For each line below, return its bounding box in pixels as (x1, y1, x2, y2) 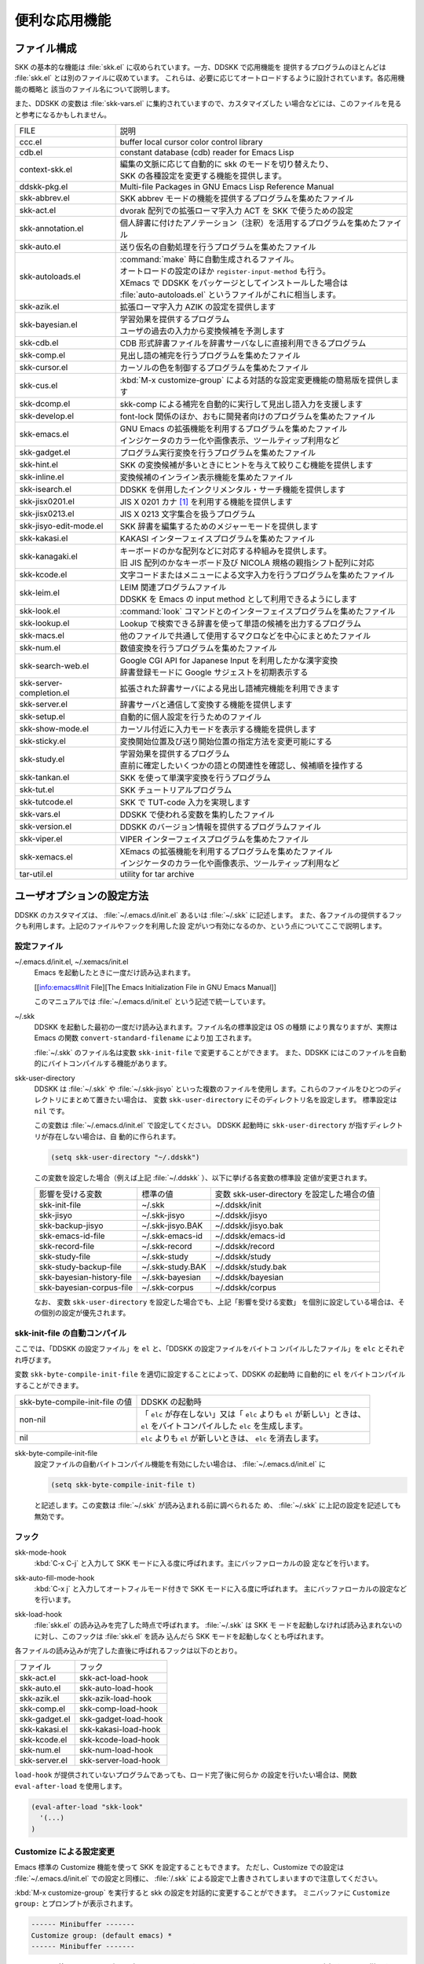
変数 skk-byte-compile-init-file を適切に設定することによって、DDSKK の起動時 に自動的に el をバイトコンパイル (14, 1369, 406, 1379)
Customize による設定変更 (14, 1846, 115, 1857)
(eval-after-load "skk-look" (31, 1802, 144, 1811)
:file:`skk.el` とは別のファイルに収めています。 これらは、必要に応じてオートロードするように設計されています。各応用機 (14, 73, 405, 82)
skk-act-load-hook (79, 1673, 148, 1684)
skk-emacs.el (19, 429, 70, 440)
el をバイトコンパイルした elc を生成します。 (141, 1420, 308, 1431)
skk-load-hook (14, 1609, 63, 1618)
